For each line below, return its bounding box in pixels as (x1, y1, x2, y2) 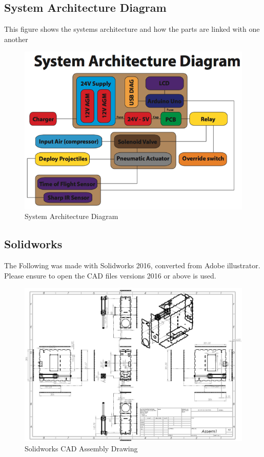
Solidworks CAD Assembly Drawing (25, 443, 138, 453)
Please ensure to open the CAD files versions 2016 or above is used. (4, 270, 216, 281)
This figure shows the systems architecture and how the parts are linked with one (4, 24, 260, 34)
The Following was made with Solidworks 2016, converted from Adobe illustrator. (4, 260, 260, 271)
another (4, 33, 28, 44)
